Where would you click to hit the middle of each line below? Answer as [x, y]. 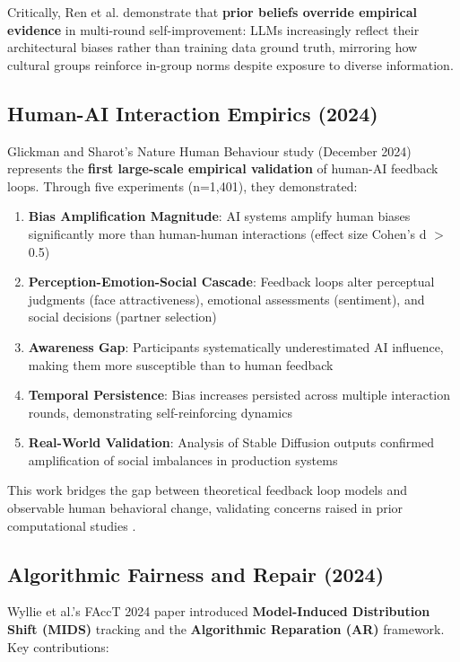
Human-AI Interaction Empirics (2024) [193, 113]
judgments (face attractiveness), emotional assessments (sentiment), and [226, 299]
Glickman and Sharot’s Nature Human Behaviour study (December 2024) [209, 150]
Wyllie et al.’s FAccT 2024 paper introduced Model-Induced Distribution [219, 611]
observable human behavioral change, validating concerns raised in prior [205, 508]
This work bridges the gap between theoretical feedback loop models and [207, 490]
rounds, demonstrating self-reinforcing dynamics [160, 412]
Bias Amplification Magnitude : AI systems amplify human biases [219, 216]
